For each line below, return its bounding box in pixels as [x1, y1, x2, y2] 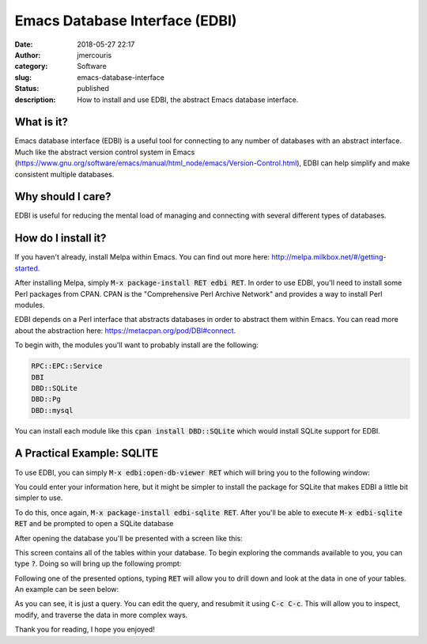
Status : [14, 84, 40, 93]
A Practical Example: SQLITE [14, 447, 159, 460]
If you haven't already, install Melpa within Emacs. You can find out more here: [14, 252, 270, 262]
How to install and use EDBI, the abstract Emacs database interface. [77, 95, 299, 104]
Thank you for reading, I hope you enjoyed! [14, 625, 156, 635]
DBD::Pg [31, 395, 61, 403]
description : [14, 95, 56, 104]
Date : [14, 40, 33, 49]
